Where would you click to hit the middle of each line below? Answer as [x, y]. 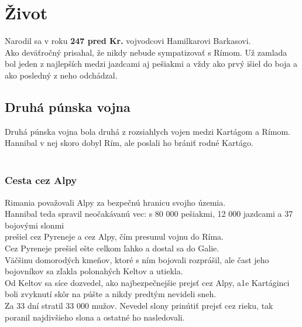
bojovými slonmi [35, 225]
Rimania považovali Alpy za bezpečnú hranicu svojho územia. [115, 202]
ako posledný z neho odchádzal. [61, 75]
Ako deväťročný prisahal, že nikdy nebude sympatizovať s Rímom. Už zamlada [146, 52]
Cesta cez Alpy [41, 180]
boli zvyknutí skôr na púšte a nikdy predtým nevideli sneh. [111, 294]
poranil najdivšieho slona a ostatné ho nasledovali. [95, 317]
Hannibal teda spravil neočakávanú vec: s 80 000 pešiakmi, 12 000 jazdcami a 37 [149, 214]
